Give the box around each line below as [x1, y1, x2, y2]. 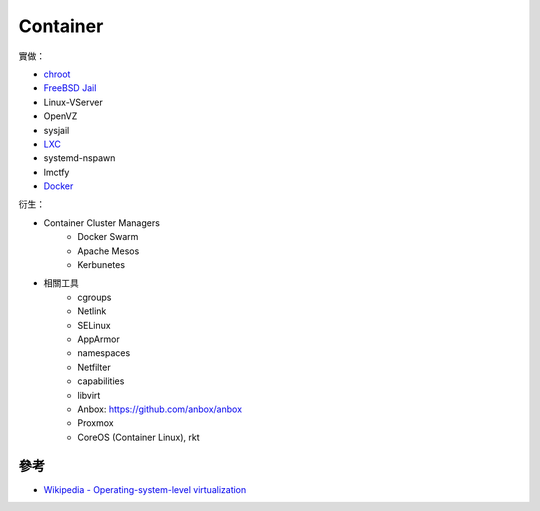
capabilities [77, 375, 125, 387]
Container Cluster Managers [43, 216, 160, 229]
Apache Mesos [77, 245, 140, 257]
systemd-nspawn [43, 152, 116, 164]
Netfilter [77, 361, 111, 373]
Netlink [77, 305, 107, 317]
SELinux [77, 319, 111, 331]
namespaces [77, 347, 131, 359]
